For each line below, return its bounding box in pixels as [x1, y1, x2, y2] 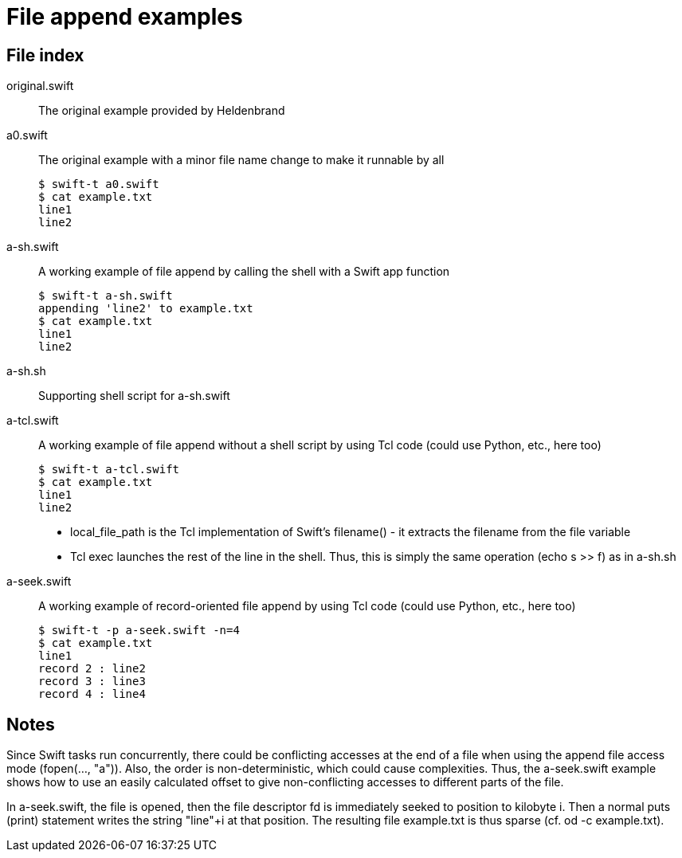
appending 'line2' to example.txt [38, 302, 253, 315]
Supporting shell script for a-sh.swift [38, 389, 230, 403]
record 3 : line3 [38, 675, 146, 688]
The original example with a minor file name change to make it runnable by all [38, 153, 445, 167]
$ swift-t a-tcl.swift [38, 463, 180, 476]
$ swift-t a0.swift [38, 178, 159, 191]
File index [6, 45, 84, 65]
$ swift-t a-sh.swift [38, 289, 173, 303]
